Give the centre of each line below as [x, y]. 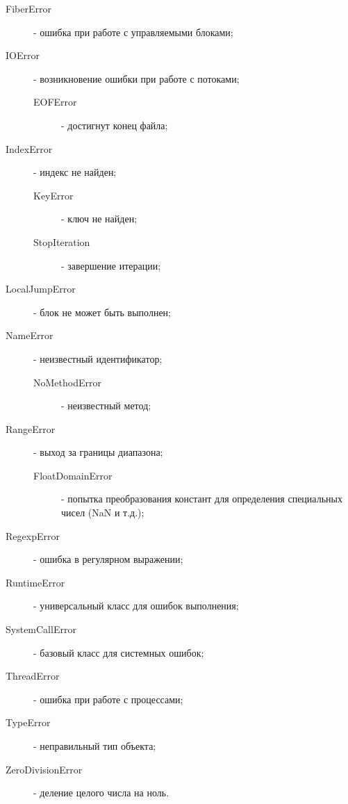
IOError [23, 55]
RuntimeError [35, 582]
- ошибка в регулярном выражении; [108, 559]
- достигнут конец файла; [115, 125]
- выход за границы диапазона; [98, 452]
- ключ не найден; [99, 219]
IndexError [29, 148]
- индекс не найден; [75, 172]
